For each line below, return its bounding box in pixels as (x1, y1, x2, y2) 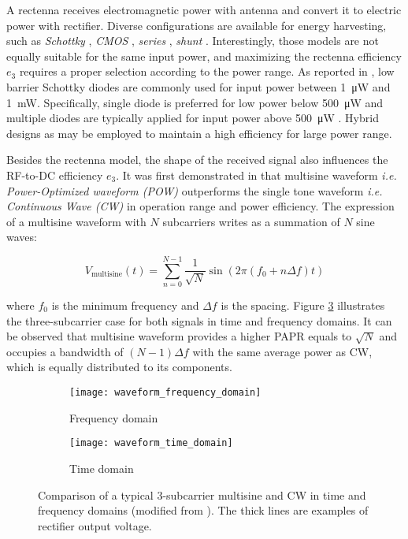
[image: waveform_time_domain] (69, 437, 233, 449)
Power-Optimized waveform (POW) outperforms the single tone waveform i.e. (6, 182, 383, 199)
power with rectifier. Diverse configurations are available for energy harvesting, (6, 17, 387, 33)
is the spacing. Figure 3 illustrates (221, 297, 385, 314)
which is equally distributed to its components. (6, 359, 232, 375)
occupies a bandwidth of (6, 343, 124, 359)
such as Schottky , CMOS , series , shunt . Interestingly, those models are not (6, 32, 379, 49)
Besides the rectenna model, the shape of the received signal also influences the (6, 151, 388, 168)
